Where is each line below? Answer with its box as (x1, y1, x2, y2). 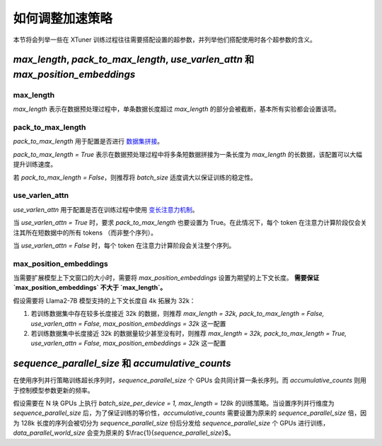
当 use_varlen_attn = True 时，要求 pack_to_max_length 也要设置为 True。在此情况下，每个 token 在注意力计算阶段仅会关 (13, 218, 367, 227)
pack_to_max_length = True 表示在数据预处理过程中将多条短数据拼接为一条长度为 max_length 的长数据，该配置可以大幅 (13, 150, 362, 158)
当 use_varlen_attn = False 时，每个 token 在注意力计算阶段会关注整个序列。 (13, 241, 236, 250)
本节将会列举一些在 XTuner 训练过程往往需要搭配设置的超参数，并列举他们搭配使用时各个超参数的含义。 (13, 35, 316, 44)
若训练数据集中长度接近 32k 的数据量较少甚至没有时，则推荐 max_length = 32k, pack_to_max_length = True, (30, 329, 347, 338)
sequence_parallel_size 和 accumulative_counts (13, 358, 231, 370)
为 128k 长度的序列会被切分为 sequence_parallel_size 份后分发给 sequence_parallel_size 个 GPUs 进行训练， (13, 418, 329, 427)
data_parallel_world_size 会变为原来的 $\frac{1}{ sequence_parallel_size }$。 (13, 428, 235, 438)
